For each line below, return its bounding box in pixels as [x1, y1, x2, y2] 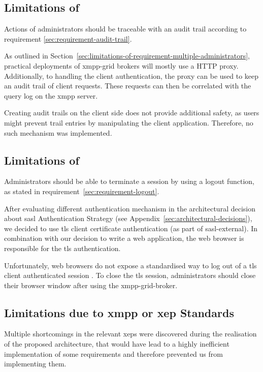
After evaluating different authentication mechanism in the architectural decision [4, 203, 255, 213]
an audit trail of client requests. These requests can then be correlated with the [4, 80, 251, 91]
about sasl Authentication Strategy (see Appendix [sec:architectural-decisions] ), [4, 213, 252, 224]
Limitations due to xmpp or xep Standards [4, 304, 234, 320]
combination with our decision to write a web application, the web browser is [4, 233, 244, 243]
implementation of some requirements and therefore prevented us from [4, 348, 223, 359]
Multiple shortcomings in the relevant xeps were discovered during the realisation [4, 328, 257, 339]
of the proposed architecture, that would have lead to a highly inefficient [4, 338, 229, 349]
